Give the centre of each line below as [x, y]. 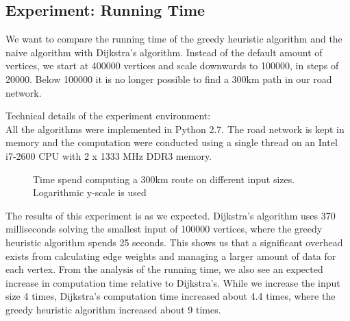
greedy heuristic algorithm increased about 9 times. [113, 309]
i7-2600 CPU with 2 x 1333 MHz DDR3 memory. [109, 155]
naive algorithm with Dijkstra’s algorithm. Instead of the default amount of [164, 52]
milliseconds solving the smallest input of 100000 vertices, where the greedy [164, 229]
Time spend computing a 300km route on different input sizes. [164, 179]
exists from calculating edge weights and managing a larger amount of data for [171, 255]
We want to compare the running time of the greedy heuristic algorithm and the [174, 39]
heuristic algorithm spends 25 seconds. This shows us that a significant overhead [174, 242]
